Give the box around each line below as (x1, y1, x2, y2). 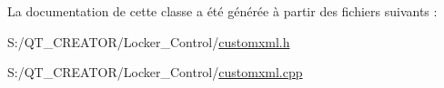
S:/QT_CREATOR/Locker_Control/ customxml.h (7, 32, 290, 51)
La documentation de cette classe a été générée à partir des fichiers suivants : (7, 2, 438, 20)
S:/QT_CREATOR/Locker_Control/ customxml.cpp (7, 63, 303, 82)
